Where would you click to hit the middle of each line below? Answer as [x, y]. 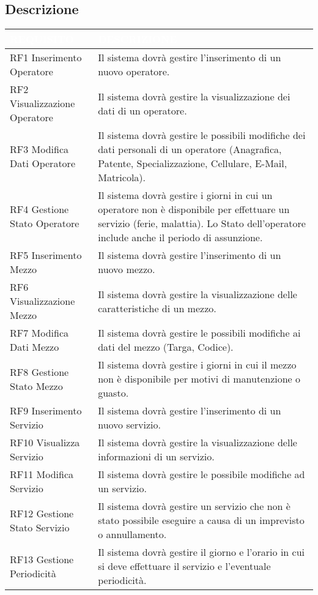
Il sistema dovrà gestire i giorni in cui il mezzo [197, 365]
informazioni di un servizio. [156, 457]
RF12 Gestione [42, 513]
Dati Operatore [43, 163]
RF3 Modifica [39, 149]
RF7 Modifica [39, 333]
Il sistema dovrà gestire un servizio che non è [194, 506]
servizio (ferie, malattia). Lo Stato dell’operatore [202, 223]
